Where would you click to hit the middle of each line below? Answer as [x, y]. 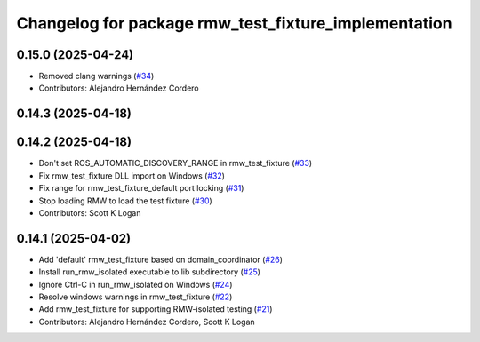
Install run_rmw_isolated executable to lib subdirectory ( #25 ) [150, 272]
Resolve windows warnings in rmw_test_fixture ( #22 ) [136, 297]
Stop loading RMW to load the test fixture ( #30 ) [125, 201]
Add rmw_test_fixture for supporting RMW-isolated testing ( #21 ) [156, 309]
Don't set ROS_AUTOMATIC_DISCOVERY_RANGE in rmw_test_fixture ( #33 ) [176, 163]
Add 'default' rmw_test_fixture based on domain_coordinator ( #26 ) [161, 259]
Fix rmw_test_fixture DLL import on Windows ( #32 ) [132, 175]
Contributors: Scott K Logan [90, 212]
